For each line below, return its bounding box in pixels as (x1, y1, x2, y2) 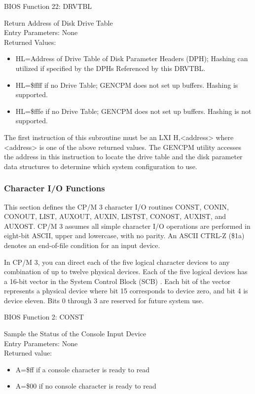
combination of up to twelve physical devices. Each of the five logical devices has (4, 266, 248, 277)
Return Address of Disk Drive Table (4, 17, 113, 28)
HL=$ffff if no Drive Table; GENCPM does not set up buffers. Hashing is (15, 79, 238, 90)
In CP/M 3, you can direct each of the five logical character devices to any (4, 256, 230, 267)
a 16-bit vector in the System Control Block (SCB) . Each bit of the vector (4, 276, 231, 286)
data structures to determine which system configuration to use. (4, 161, 197, 171)
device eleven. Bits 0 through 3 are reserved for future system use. (4, 295, 204, 305)
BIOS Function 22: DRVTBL (4, 1, 92, 11)
